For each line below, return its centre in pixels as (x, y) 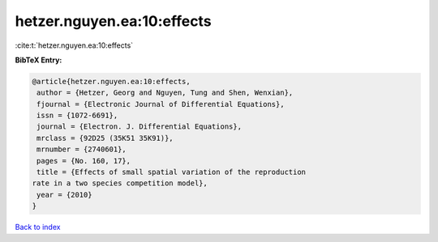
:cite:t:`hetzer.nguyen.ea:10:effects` (74, 45)
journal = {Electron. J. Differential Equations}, (140, 127)
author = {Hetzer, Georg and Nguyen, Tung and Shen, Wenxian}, (165, 93)
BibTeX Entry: (39, 60)
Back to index (38, 227)
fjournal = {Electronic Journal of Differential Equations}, (161, 104)
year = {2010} (64, 195)
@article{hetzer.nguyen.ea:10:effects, (111, 81)
